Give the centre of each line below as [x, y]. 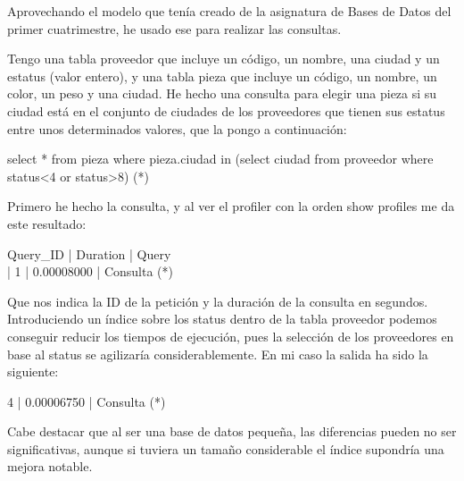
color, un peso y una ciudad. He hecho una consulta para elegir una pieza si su [222, 93]
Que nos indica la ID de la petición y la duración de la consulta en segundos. [218, 301]
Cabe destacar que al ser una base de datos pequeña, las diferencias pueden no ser [232, 431]
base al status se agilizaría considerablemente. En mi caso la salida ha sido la [218, 354]
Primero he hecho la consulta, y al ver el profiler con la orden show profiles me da [231, 206]
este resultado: [47, 223]
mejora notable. [50, 466]
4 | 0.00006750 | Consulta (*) [87, 401]
